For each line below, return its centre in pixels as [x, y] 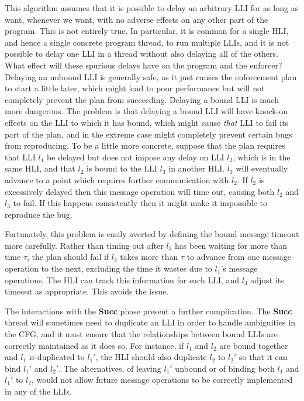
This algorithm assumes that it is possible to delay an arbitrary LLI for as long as [152, 8]
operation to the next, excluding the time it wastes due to [108, 268]
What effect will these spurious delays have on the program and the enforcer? [144, 65]
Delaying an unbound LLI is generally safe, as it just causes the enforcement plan [151, 76]
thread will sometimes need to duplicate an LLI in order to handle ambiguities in [150, 322]
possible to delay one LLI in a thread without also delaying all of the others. [141, 54]
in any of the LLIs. [38, 391]
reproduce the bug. [39, 214]
